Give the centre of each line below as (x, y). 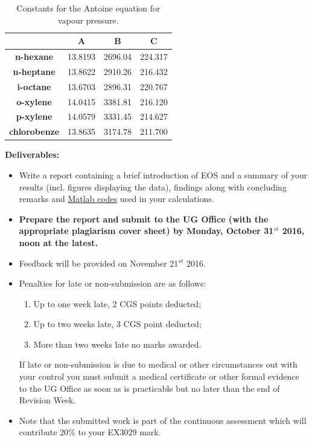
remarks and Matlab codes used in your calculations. (116, 199)
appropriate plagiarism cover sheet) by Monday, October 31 (146, 231)
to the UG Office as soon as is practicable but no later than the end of (149, 388)
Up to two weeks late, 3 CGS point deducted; (117, 324)
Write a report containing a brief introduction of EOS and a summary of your (163, 174)
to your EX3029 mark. (119, 432)
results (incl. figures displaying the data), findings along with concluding (153, 187)
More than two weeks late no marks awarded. (117, 344)
